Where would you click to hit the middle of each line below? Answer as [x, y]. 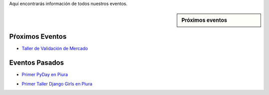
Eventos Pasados [37, 63]
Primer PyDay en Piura [45, 75]
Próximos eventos [204, 20]
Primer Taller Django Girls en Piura [57, 84]
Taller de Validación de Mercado [55, 48]
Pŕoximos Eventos [38, 37]
